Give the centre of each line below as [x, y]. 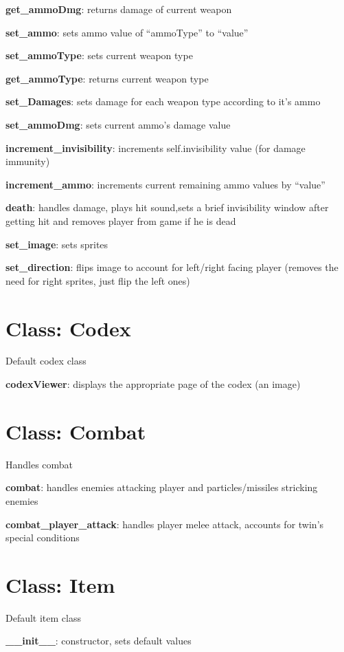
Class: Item [60, 584]
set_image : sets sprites [57, 244]
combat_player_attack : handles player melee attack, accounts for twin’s [165, 524]
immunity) [28, 161]
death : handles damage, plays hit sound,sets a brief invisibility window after [167, 207]
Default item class [43, 617]
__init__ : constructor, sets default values [99, 641]
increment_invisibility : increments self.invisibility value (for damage [156, 148]
